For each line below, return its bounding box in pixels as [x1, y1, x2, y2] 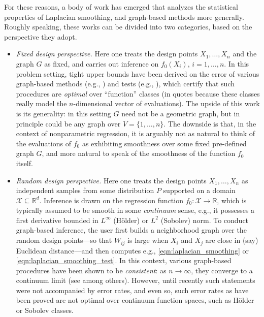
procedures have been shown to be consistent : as [16, 265, 167, 275]
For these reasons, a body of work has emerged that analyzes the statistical [4, 2, 238, 12]
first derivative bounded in [16, 214, 98, 225]
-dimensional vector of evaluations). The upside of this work [73, 98, 260, 109]
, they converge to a [191, 265, 253, 275]
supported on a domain [163, 185, 236, 196]
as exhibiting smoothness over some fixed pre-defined [82, 138, 247, 148]
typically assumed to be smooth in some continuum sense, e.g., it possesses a [16, 205, 255, 215]
